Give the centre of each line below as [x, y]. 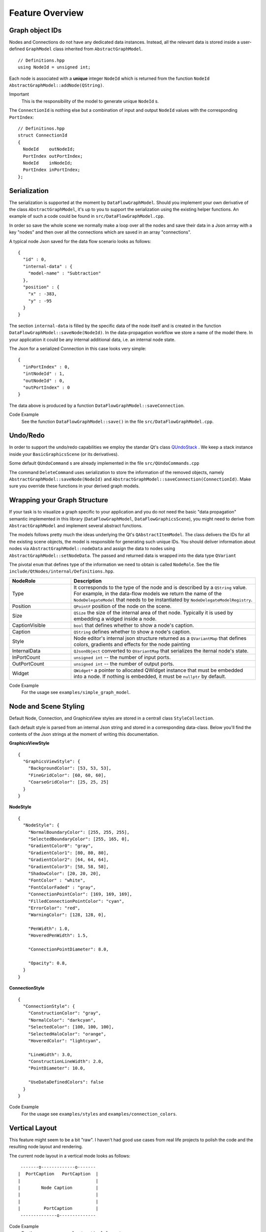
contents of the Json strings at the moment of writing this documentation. [84, 734]
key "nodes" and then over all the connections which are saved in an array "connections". [100, 232]
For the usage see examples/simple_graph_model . [76, 692]
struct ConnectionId [43, 135]
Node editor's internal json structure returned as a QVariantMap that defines [160, 638]
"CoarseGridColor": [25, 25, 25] [68, 782]
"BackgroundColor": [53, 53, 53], [70, 768]
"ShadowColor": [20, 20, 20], [64, 873]
